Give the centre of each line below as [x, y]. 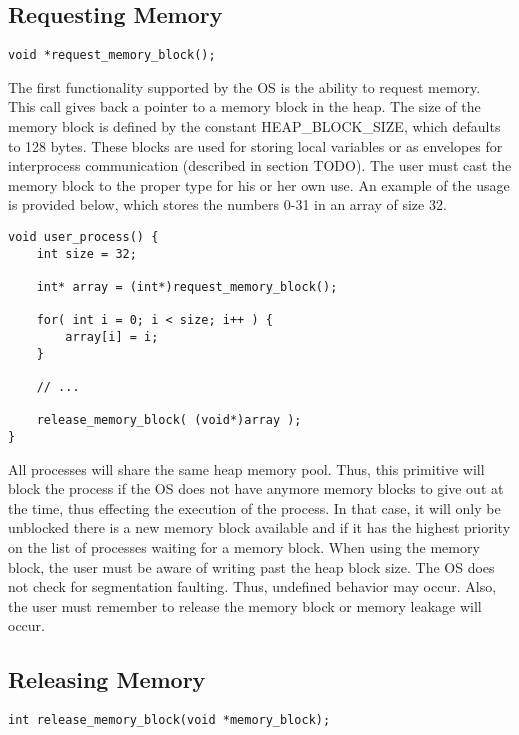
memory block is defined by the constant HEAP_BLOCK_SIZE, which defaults [254, 126]
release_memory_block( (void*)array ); [169, 420]
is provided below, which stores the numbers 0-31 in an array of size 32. [227, 204]
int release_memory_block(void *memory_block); [169, 720]
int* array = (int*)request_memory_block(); [187, 286]
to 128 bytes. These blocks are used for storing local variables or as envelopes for [255, 145]
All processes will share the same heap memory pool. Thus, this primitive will [246, 468]
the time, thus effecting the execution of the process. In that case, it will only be [254, 507]
